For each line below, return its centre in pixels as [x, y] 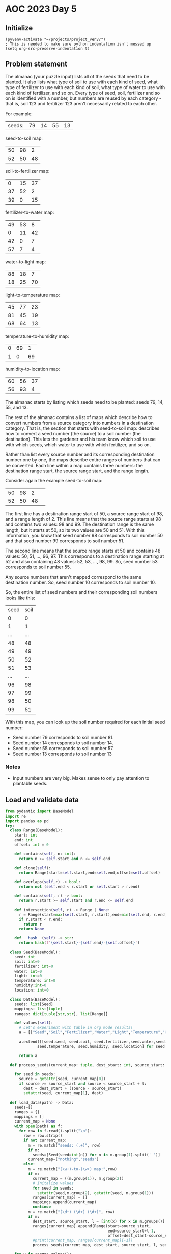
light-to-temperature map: [33, 295]
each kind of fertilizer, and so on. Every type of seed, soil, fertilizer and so [83, 93]
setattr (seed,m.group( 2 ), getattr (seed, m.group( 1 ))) [95, 1193]
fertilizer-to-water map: [30, 212]
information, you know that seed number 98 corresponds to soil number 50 [84, 535]
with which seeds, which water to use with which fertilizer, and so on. [78, 444]
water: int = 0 [28, 971]
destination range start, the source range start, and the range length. [77, 471]
